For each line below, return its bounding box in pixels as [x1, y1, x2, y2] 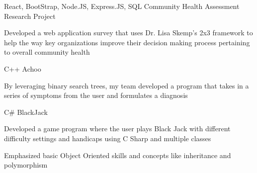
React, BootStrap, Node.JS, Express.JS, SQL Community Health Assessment [4, 1, 240, 11]
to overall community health [4, 47, 90, 57]
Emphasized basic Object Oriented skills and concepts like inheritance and [4, 150, 231, 160]
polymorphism [4, 160, 48, 170]
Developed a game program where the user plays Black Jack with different [4, 123, 231, 134]
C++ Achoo [4, 63, 41, 74]
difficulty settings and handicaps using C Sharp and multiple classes [4, 133, 211, 143]
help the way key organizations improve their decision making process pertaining [4, 37, 250, 47]
